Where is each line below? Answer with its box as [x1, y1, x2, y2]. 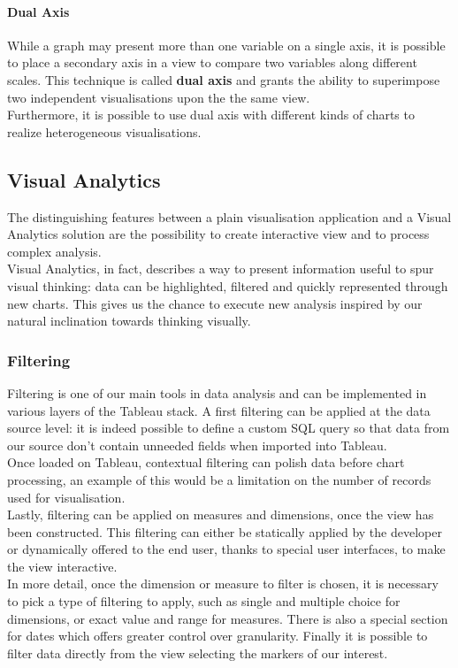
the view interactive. [7, 557, 118, 575]
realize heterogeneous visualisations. [7, 122, 202, 141]
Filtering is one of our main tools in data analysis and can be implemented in [7, 383, 427, 402]
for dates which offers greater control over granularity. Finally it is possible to [7, 626, 428, 645]
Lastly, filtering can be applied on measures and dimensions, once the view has [7, 505, 434, 524]
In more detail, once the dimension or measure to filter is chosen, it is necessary [7, 574, 439, 593]
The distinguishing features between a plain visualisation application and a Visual [7, 207, 452, 226]
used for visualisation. [7, 488, 126, 506]
